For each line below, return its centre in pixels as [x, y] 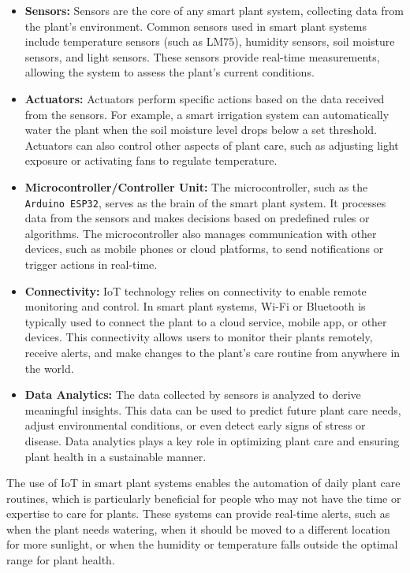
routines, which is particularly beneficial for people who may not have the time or [204, 498]
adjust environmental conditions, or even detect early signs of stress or [195, 425]
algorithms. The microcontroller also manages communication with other [201, 233]
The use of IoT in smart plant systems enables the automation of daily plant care [203, 483]
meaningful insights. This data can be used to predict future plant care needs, [213, 409]
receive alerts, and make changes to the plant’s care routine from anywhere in [212, 352]
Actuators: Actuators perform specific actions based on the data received [205, 98]
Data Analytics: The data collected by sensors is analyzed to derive [193, 394]
